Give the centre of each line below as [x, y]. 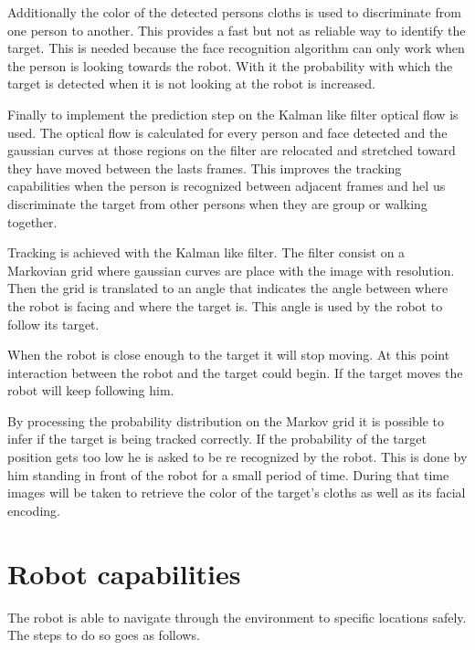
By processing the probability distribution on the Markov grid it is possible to [226, 420]
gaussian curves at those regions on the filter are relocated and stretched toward [232, 150]
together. [32, 221]
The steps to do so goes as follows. [104, 635]
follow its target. [53, 324]
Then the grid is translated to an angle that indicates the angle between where [228, 288]
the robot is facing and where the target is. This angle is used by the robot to [225, 305]
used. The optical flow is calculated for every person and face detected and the [227, 132]
